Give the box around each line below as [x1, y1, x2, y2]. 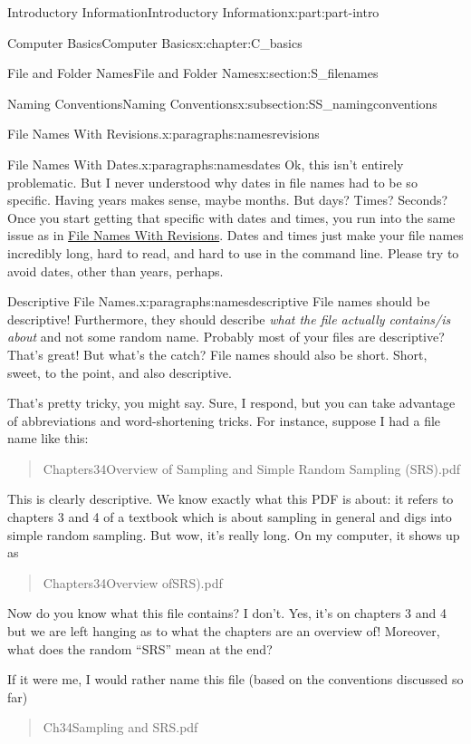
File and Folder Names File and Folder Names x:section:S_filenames [7, 63, 379, 82]
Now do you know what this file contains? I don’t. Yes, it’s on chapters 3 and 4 [7, 604, 447, 623]
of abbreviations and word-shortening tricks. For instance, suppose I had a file [7, 411, 441, 430]
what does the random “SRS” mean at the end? [7, 639, 273, 658]
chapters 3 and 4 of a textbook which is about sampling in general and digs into [7, 507, 452, 527]
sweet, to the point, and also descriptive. [7, 362, 232, 382]
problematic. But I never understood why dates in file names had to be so [7, 172, 418, 191]
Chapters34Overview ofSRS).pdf [43, 573, 223, 592]
